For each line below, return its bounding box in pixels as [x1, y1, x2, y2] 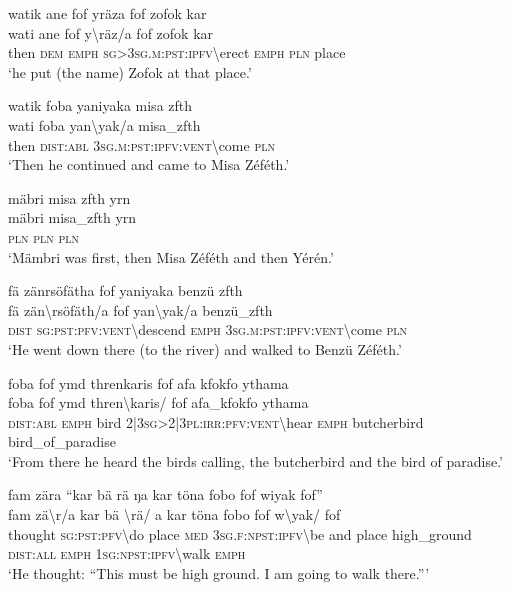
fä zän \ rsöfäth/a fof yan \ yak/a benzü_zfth [8, 299, 273, 320]
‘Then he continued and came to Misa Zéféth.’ [8, 154, 290, 175]
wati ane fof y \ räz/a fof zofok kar [8, 22, 214, 43]
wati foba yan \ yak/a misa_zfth [8, 114, 201, 135]
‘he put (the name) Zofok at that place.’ [8, 61, 252, 82]
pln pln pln [8, 226, 80, 247]
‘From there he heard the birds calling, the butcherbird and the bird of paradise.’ [8, 450, 504, 471]
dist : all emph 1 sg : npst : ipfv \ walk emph [8, 543, 246, 564]
